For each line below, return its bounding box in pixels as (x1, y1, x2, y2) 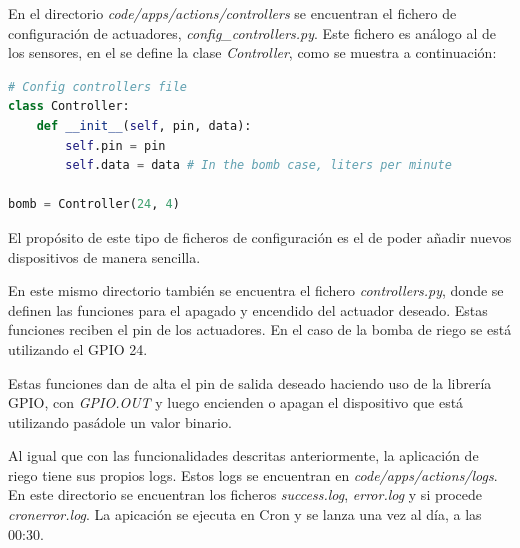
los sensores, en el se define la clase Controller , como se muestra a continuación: (8, 42, 497, 63)
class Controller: (8, 99, 130, 114)
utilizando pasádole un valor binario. (8, 411, 232, 432)
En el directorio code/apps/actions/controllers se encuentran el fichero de (8, 3, 457, 23)
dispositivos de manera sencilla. (8, 246, 201, 267)
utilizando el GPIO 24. (8, 338, 148, 359)
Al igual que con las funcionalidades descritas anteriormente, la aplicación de (8, 445, 479, 466)
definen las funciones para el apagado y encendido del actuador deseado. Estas (8, 299, 488, 320)
